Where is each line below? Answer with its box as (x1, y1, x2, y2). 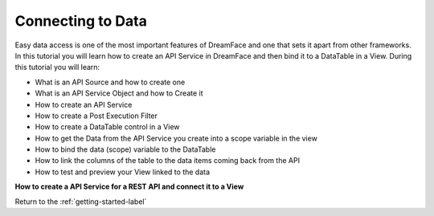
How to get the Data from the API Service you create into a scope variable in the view (35, 133, 317, 143)
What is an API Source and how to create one (35, 77, 186, 87)
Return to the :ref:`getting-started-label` (14, 197, 147, 206)
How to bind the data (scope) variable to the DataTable (35, 145, 216, 154)
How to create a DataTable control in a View (35, 122, 180, 132)
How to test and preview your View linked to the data (35, 167, 211, 177)
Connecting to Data (14, 12, 148, 30)
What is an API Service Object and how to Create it (35, 88, 204, 98)
